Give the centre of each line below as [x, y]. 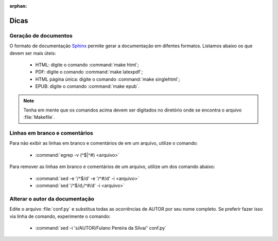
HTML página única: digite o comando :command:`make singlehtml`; [108, 79]
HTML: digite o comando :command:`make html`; [87, 65]
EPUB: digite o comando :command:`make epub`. [88, 86]
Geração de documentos [41, 35]
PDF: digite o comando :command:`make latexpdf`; [89, 72]
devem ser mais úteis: [33, 53]
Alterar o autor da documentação [52, 199]
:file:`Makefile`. [39, 117]
